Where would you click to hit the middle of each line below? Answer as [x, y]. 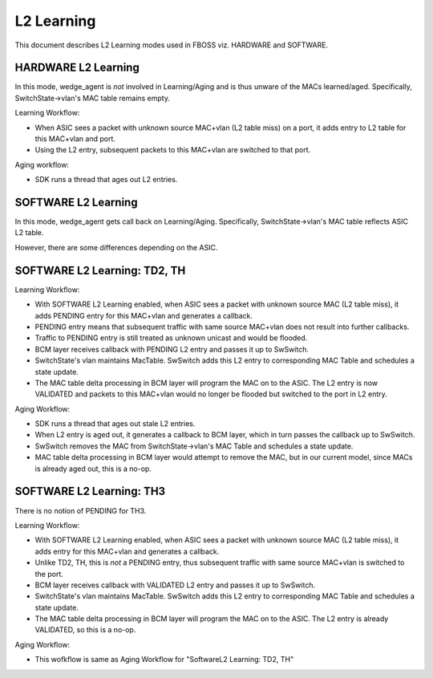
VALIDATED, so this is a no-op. [85, 630]
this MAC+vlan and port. [75, 139]
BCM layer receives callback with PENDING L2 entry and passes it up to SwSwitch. [172, 349]
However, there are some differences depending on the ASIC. [116, 247]
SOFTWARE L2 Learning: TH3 [90, 491]
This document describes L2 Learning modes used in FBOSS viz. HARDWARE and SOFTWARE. [172, 45]
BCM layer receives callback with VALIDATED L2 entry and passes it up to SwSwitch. [175, 585]
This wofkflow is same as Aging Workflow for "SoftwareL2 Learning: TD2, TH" [164, 660]
